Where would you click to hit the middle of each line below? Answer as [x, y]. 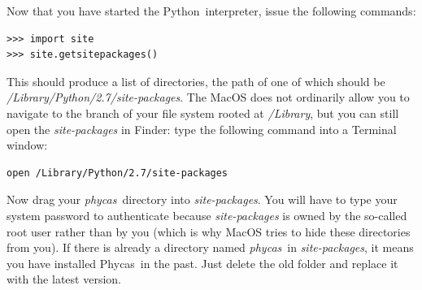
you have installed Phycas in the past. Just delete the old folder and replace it [202, 263]
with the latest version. [64, 279]
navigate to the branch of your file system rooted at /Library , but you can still [203, 113]
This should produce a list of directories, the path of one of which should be [196, 81]
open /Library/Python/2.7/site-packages [117, 173]
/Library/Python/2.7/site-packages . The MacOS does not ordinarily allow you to [208, 97]
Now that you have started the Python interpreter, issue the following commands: [211, 11]
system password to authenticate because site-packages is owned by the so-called [207, 215]
